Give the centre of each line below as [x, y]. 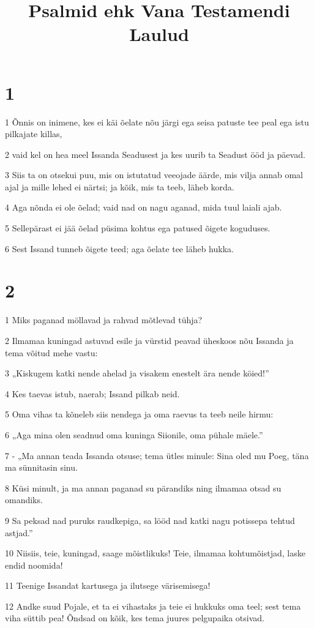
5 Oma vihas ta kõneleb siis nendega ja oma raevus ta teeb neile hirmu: [139, 414]
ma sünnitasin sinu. [41, 467]
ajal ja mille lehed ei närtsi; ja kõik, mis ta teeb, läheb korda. [120, 186]
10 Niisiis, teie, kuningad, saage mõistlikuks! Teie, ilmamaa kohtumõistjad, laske [155, 553]
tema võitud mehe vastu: [51, 352]
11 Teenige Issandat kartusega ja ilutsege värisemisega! [108, 585]
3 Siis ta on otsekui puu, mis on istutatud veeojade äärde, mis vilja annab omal [154, 175]
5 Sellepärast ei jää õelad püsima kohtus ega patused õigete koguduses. [138, 228]
